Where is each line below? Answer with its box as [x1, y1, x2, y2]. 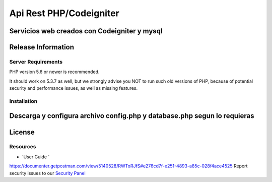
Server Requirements [9, 58, 63, 65]
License [9, 128, 35, 136]
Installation [9, 97, 38, 104]
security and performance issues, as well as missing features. [9, 85, 138, 91]
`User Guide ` [22, 154, 50, 160]
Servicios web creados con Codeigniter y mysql [9, 27, 163, 35]
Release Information [9, 43, 75, 51]
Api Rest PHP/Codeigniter [9, 8, 119, 19]
